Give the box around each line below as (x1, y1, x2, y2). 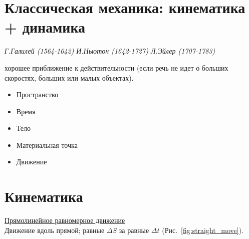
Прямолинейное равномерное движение (5, 215, 125, 225)
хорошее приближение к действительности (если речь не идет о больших (5, 62, 228, 73)
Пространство (16, 89, 59, 100)
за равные (119, 224, 149, 235)
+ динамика (5, 17, 86, 37)
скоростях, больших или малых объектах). (5, 72, 134, 83)
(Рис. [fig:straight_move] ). (162, 224, 244, 235)
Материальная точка (16, 139, 78, 150)
